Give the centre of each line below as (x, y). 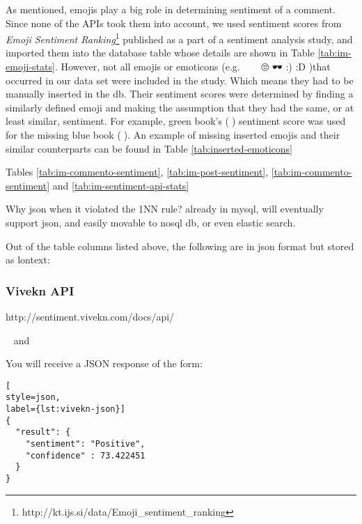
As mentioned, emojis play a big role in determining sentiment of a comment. (171, 9)
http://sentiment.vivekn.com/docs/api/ (90, 316)
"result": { (43, 432)
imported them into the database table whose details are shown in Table (160, 53)
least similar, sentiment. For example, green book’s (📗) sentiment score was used (176, 121)
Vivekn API (40, 290)
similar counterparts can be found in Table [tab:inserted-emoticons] (149, 148)
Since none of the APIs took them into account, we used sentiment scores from (174, 23)
